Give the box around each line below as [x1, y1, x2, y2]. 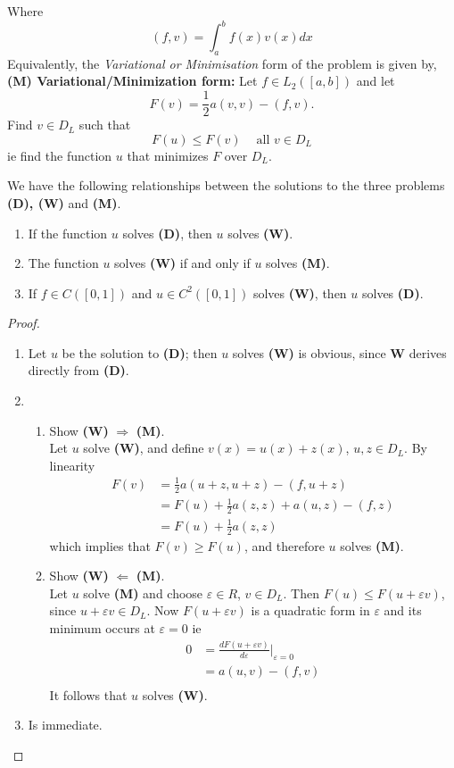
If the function [28, 223, 108, 242]
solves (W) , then [252, 283, 347, 302]
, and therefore [244, 536, 325, 555]
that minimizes [127, 146, 209, 164]
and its [384, 601, 422, 620]
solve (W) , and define [83, 438, 204, 457]
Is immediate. [28, 715, 103, 734]
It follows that [49, 685, 128, 704]
